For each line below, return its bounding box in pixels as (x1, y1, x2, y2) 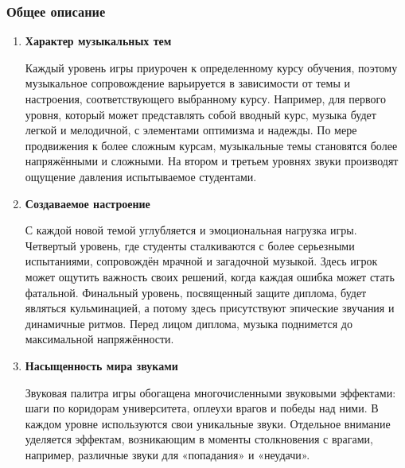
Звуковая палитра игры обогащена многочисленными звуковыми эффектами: (25, 384, 396, 400)
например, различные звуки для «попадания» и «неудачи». (25, 446, 310, 462)
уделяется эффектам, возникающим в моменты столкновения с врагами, (25, 431, 373, 447)
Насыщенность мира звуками (25, 357, 178, 373)
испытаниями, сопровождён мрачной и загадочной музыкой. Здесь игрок (25, 253, 378, 269)
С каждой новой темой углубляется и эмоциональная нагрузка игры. (25, 222, 357, 238)
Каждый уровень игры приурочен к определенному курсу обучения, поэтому (25, 59, 398, 75)
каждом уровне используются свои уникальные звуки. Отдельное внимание (25, 415, 391, 431)
